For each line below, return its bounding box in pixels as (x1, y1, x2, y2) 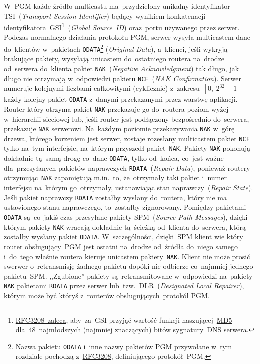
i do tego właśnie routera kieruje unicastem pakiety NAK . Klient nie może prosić (4, 251, 250, 261)
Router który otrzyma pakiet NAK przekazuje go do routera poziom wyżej (4, 103, 229, 114)
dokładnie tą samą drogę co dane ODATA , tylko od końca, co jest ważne (4, 153, 224, 163)
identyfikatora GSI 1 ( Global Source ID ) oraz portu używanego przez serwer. (4, 21, 240, 32)
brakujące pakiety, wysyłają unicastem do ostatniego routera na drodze (4, 53, 225, 64)
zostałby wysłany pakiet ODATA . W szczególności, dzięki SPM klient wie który (4, 231, 243, 242)
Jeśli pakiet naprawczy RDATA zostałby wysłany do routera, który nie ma (4, 192, 227, 202)
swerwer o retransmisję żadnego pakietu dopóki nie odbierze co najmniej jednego (4, 261, 253, 271)
